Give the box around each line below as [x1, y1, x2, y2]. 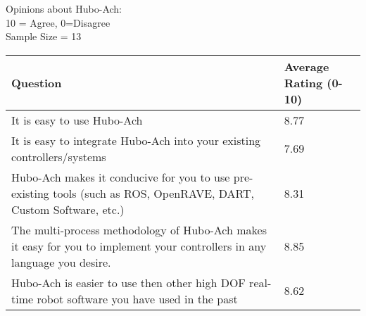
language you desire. [11, 253, 111, 270]
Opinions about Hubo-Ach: [6, 1, 122, 15]
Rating [284, 74, 323, 91]
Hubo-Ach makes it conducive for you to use [11, 168, 230, 185]
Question [11, 74, 62, 91]
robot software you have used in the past [37, 290, 238, 307]
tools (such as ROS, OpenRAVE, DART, [53, 184, 255, 201]
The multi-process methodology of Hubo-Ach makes [11, 221, 267, 238]
